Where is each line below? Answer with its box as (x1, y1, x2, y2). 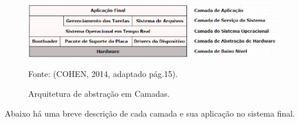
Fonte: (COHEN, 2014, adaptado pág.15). (28, 68, 178, 80)
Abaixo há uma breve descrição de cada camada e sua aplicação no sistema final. (5, 107, 295, 119)
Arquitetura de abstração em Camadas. (28, 87, 170, 100)
